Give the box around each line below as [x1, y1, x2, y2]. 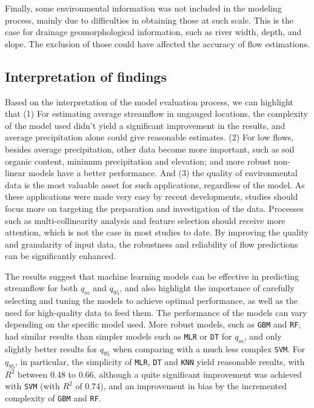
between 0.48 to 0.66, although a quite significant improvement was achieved [17, 367, 302, 380]
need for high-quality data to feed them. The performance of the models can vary [5, 306, 307, 318]
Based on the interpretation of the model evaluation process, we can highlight [5, 95, 293, 108]
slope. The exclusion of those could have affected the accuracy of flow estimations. [5, 37, 310, 50]
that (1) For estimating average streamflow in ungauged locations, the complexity [5, 107, 308, 120]
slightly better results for [5, 342, 98, 355]
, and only [244, 330, 282, 343]
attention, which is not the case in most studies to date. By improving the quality [5, 226, 309, 239]
